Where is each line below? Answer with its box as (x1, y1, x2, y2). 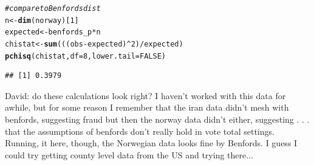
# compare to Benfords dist (5, 4, 101, 13)
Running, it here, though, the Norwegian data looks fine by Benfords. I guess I (5, 137, 298, 149)
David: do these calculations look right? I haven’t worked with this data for (5, 89, 286, 102)
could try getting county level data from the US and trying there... (5, 148, 253, 161)
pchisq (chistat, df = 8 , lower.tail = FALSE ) (5, 51, 166, 60)
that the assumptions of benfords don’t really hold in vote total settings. (5, 125, 275, 137)
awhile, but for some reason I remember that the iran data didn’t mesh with (5, 101, 289, 114)
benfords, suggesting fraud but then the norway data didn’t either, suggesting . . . (5, 113, 310, 126)
